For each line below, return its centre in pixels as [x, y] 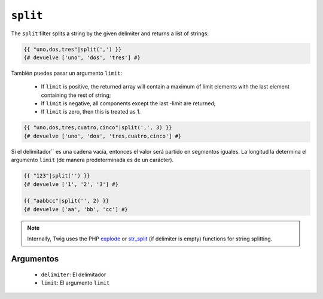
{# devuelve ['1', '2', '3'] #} [71, 184]
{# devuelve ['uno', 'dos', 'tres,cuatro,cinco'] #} [103, 136]
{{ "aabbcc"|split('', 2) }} [66, 201]
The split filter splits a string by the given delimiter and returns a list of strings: [110, 33]
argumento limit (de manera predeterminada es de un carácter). [92, 160]
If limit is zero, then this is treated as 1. [91, 112]
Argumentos [35, 259]
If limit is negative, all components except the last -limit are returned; [128, 103]
